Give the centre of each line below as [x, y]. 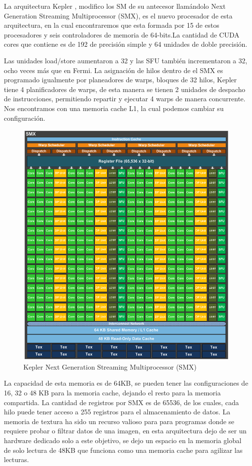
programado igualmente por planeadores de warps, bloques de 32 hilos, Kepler [120, 80]
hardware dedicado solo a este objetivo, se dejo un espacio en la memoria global [123, 440]
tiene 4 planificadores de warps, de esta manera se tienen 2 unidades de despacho [125, 89]
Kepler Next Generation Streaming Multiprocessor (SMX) [110, 366]
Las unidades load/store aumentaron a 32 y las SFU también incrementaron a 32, [126, 60]
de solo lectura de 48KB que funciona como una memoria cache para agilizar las [123, 450]
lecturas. [17, 459]
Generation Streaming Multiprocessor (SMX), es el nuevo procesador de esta [118, 15]
